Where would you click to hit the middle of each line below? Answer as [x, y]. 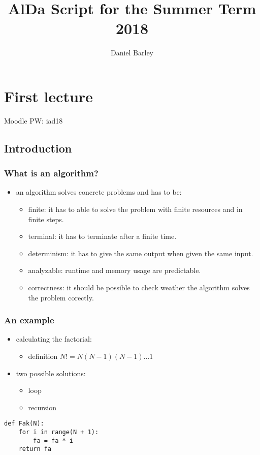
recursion [42, 407]
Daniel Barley [132, 53]
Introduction [38, 148]
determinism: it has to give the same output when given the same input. [141, 253]
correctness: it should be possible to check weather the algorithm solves [139, 287]
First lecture [48, 96]
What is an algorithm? [51, 173]
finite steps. [46, 219]
